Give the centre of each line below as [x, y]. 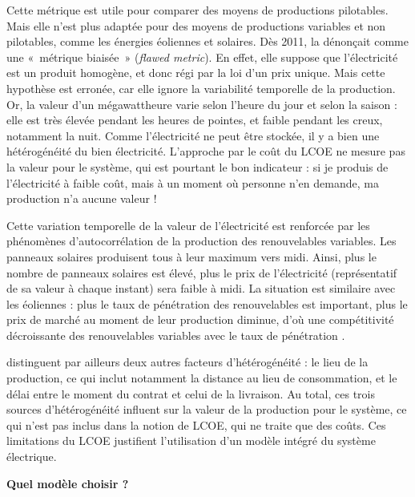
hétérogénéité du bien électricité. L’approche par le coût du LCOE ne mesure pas [206, 151]
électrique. [32, 457]
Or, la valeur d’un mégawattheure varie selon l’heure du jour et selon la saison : [202, 104]
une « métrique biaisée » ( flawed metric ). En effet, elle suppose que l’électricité [202, 57]
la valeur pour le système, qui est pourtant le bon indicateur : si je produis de [197, 166]
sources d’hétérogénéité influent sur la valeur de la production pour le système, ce [207, 409]
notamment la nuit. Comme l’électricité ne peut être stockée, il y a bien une [193, 135]
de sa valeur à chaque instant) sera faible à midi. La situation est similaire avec [201, 288]
